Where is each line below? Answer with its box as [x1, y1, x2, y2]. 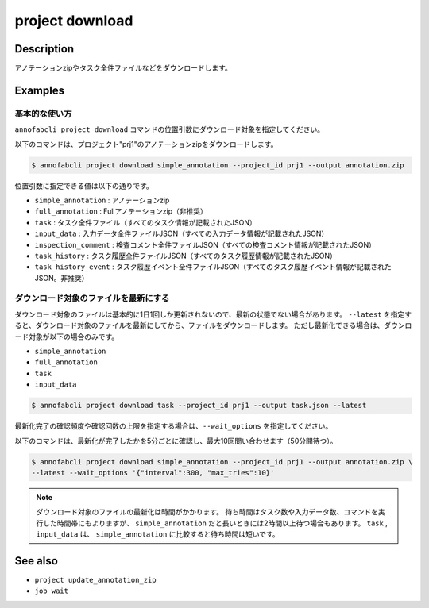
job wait [34, 587, 69, 595]
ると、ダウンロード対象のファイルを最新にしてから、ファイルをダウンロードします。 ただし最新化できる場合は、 [14, 321, 385, 330]
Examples [14, 83, 65, 97]
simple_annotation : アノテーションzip [34, 195, 170, 205]
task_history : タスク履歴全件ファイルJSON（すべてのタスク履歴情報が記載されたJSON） [34, 251, 337, 260]
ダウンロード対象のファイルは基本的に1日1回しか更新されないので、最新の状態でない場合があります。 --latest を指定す [14, 310, 412, 319]
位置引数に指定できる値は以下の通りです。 [14, 181, 154, 190]
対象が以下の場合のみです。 [28, 332, 119, 341]
